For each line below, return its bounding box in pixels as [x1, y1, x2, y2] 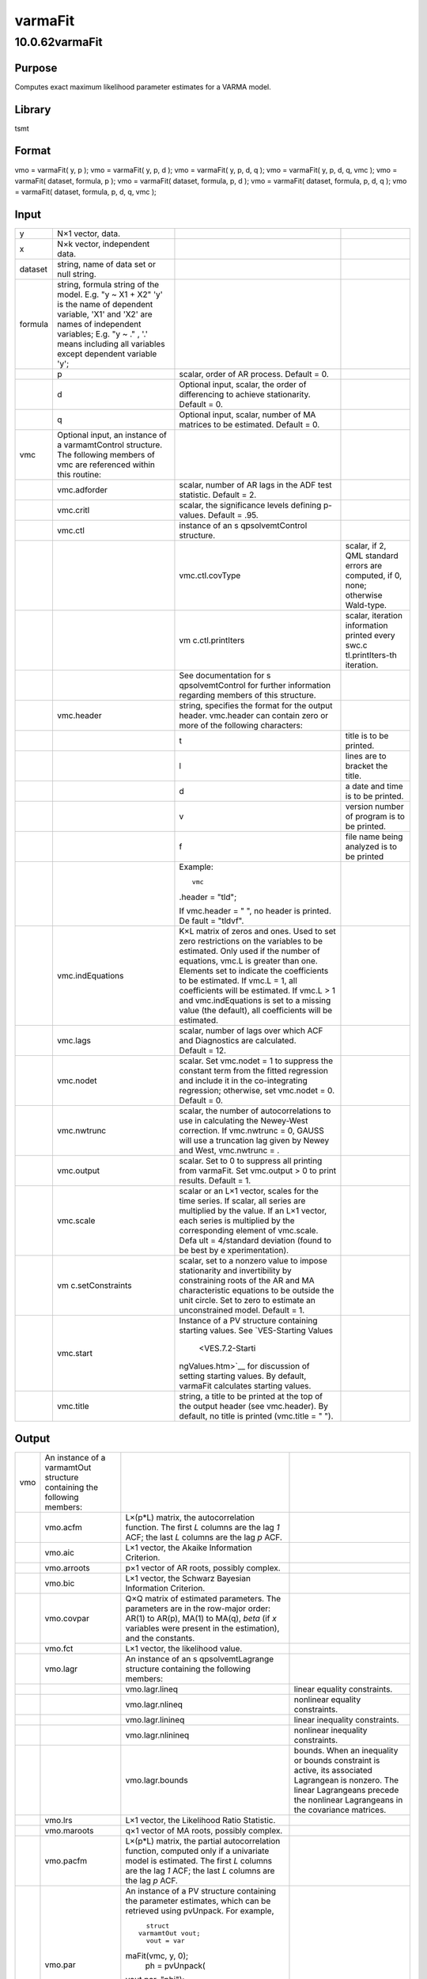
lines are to [345, 750, 387, 762]
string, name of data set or [56, 259, 156, 270]
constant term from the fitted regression [179, 1065, 328, 1077]
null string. [56, 269, 96, 280]
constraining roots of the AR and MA [179, 1275, 316, 1286]
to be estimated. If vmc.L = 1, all [179, 975, 298, 986]
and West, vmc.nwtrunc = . [179, 1145, 280, 1156]
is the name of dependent [56, 299, 153, 310]
